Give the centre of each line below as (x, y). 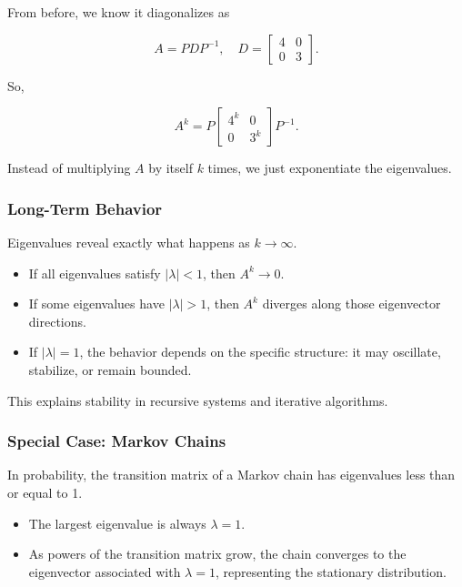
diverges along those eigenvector (352, 304)
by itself (171, 168)
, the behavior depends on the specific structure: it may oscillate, (260, 352)
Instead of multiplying (69, 168)
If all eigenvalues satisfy (95, 273)
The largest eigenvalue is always (117, 523)
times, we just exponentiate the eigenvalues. (330, 168)
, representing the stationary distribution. (331, 571)
